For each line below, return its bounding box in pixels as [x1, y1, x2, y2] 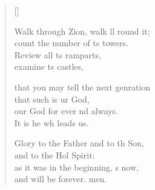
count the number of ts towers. [14, 36, 128, 49]
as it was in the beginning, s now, [14, 160, 139, 173]
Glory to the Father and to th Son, [14, 137, 144, 149]
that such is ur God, [14, 92, 90, 105]
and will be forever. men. [14, 172, 107, 185]
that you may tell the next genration [14, 80, 151, 93]
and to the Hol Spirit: [14, 148, 95, 161]
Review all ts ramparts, [14, 48, 101, 61]
